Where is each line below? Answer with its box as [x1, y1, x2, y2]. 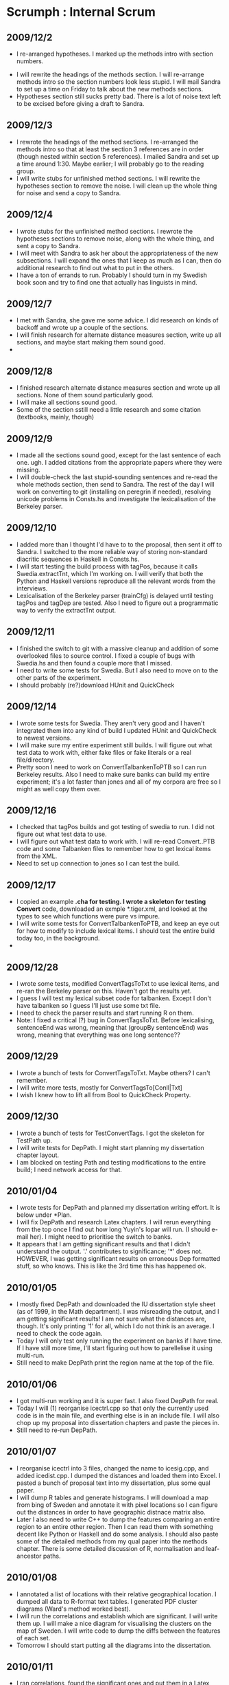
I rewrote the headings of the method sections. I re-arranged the [16, 137, 199, 146]
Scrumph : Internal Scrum [6, 4, 156, 20]
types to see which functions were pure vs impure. [16, 912, 160, 921]
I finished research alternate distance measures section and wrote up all [16, 384, 221, 392]
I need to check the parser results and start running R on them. [16, 1009, 194, 1017]
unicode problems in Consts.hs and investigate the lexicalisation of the [16, 495, 217, 503]
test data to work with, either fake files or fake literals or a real [16, 748, 191, 756]
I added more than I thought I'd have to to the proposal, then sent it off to [16, 540, 222, 549]
